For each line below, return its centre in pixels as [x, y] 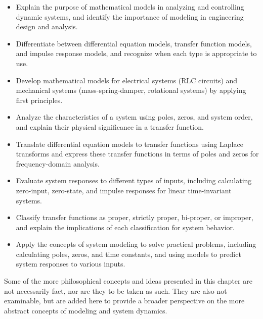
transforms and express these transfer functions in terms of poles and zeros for [137, 154]
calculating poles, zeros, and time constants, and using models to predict [128, 254]
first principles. [39, 100]
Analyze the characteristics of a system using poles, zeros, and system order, [134, 117]
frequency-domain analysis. [58, 163]
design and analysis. [47, 26]
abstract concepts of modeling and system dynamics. [86, 310]
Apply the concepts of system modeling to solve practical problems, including [136, 244]
